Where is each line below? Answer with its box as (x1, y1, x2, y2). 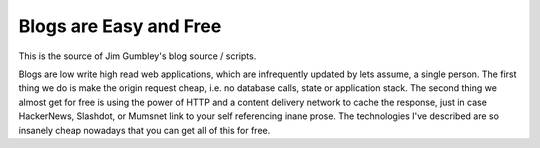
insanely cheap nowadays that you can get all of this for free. (18, 124, 271, 136)
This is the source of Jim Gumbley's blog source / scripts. (18, 50, 257, 62)
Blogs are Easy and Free (18, 15, 222, 37)
